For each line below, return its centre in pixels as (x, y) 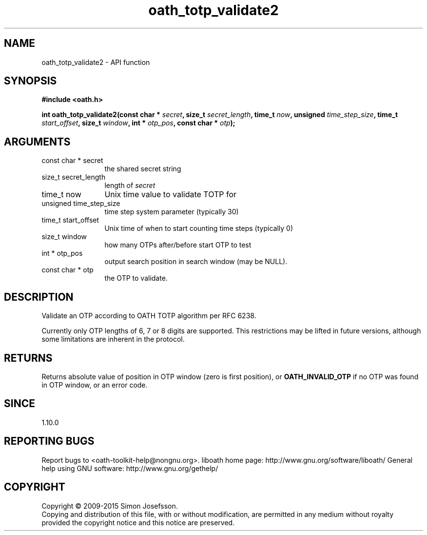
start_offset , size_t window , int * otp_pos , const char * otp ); (138, 123)
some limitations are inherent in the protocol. (113, 339)
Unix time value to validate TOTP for (171, 195)
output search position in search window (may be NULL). (196, 262)
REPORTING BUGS (49, 441)
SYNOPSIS (30, 81)
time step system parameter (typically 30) (172, 212)
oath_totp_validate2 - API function (96, 62)
